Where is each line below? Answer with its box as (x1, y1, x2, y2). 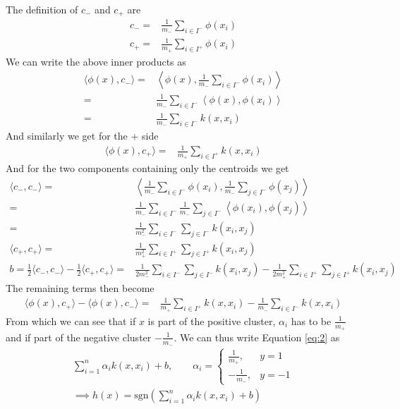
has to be (291, 313, 332, 328)
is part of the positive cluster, (147, 313, 276, 328)
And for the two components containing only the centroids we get (6, 161, 289, 176)
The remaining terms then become (6, 281, 154, 295)
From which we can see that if (6, 313, 136, 328)
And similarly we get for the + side (6, 128, 159, 142)
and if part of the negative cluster (6, 329, 152, 344)
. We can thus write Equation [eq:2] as (174, 329, 340, 344)
